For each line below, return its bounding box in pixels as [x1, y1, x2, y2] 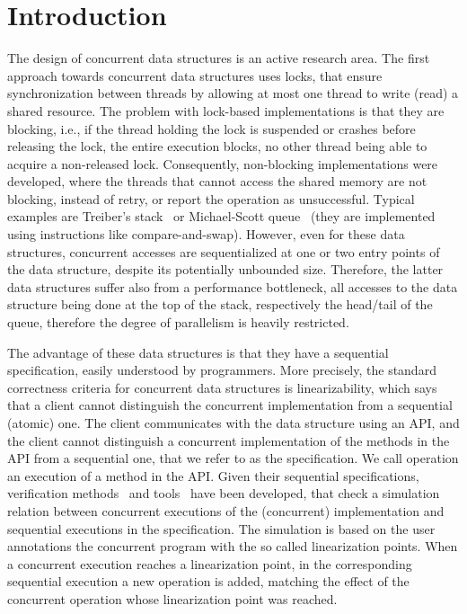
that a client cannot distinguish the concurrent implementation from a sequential [7, 396, 453, 414]
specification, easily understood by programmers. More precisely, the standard [7, 360, 436, 379]
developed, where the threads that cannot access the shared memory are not [7, 172, 427, 191]
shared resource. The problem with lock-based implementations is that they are [7, 101, 445, 120]
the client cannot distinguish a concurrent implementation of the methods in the [7, 431, 450, 449]
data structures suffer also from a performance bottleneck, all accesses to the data [7, 277, 458, 296]
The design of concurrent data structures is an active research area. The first [7, 49, 430, 67]
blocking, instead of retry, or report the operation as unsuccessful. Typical [7, 189, 415, 208]
